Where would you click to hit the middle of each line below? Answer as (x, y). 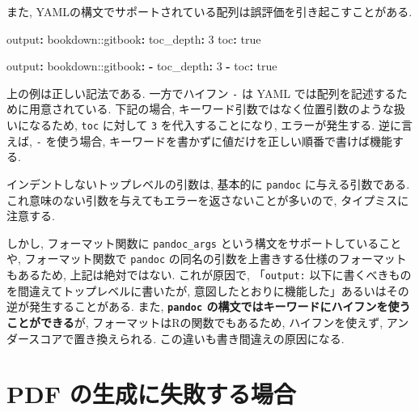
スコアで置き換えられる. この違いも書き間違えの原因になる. (186, 338)
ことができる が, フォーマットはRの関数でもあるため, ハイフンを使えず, (195, 322)
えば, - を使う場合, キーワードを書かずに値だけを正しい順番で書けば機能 (199, 140)
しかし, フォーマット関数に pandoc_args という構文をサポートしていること (204, 242)
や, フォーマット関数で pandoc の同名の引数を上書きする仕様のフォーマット (207, 259)
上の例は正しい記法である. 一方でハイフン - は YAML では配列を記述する (201, 93)
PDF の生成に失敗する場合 (151, 394)
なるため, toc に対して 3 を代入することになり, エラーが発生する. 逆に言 (220, 125)
